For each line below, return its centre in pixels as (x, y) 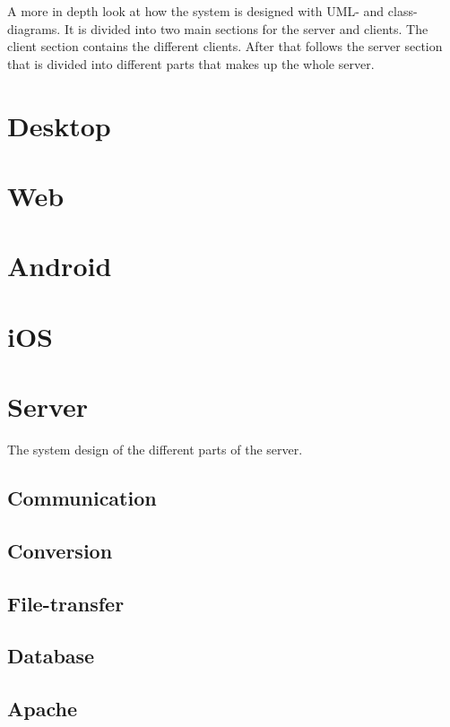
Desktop (59, 125)
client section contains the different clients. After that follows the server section (225, 46)
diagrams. (34, 28)
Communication (82, 497)
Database (51, 656)
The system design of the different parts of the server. (155, 449)
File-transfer (66, 603)
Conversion (60, 550)
